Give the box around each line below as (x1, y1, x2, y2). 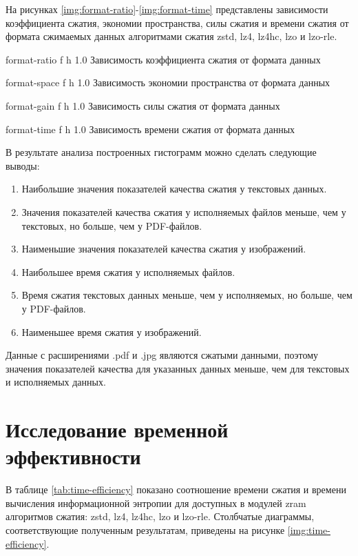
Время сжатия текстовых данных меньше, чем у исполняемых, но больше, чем (21, 288, 352, 302)
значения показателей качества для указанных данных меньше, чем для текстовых (6, 361, 350, 375)
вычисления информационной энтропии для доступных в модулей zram (6, 495, 306, 510)
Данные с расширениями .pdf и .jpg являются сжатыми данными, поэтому (6, 348, 319, 362)
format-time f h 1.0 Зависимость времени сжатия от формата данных (6, 121, 295, 136)
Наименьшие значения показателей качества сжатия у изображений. (21, 241, 306, 256)
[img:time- (287, 522, 330, 537)
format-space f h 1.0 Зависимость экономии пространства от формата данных (6, 75, 330, 90)
